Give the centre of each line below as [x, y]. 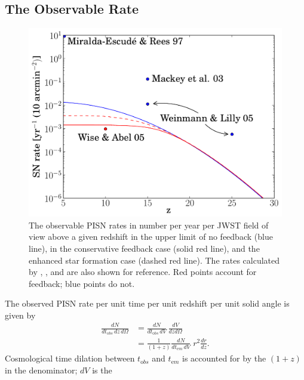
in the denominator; [41, 370]
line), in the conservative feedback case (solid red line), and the [144, 248]
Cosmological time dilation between [70, 358]
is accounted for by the [224, 358]
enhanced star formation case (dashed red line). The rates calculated [154, 260]
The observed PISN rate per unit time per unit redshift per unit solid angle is [147, 303]
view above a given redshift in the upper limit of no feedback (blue [151, 237]
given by [20, 315]
